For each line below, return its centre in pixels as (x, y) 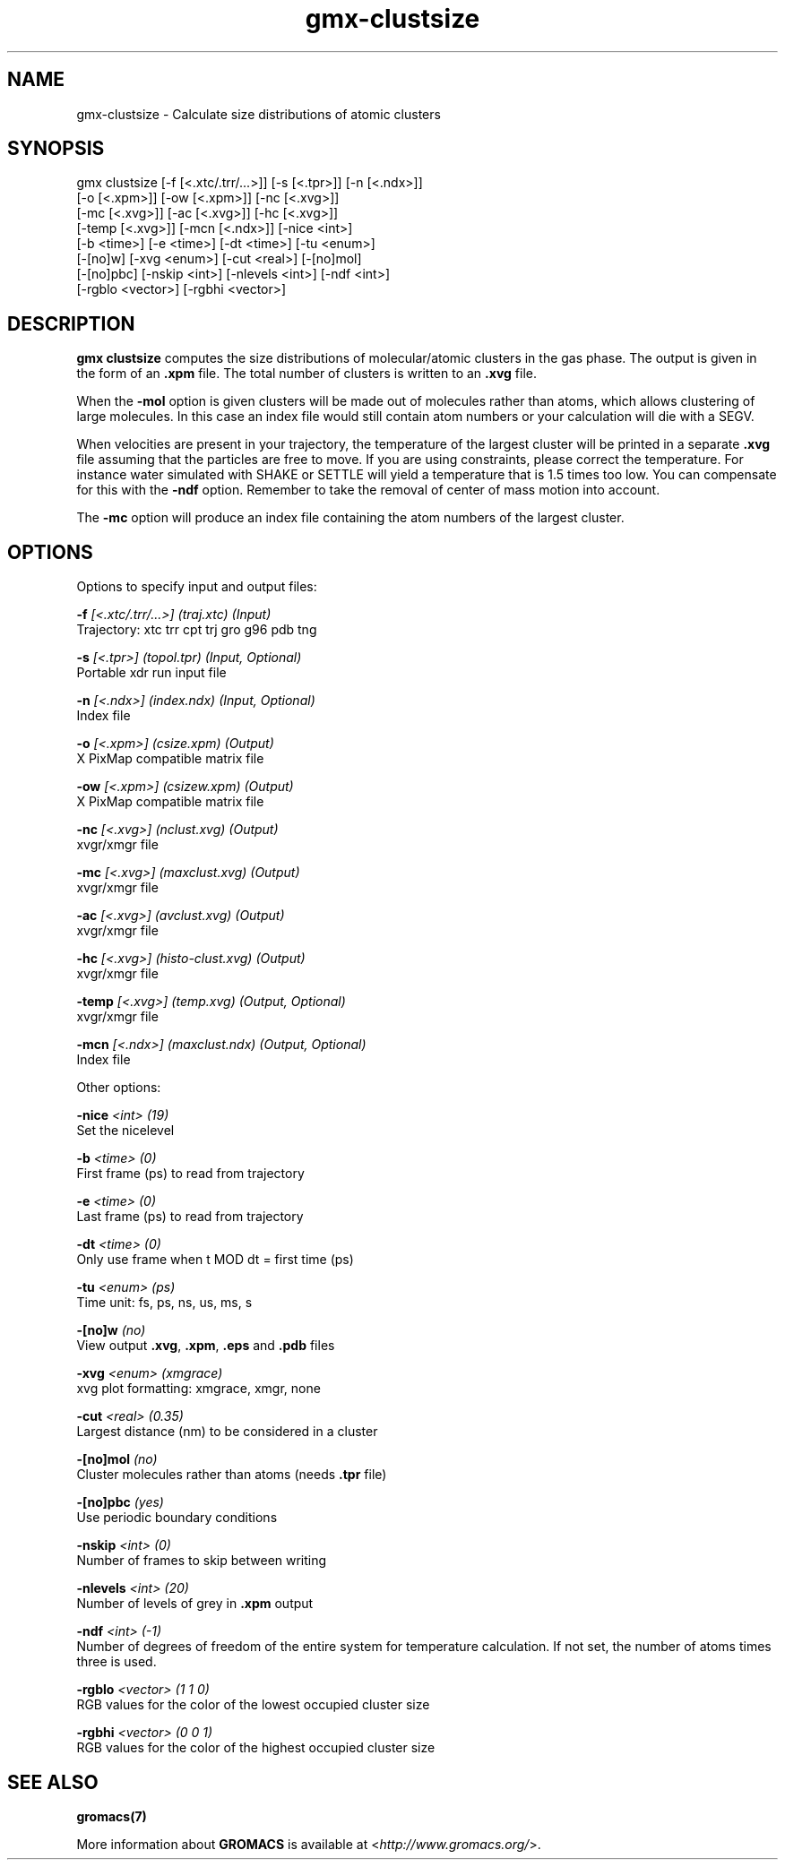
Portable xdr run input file (151, 673)
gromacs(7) (112, 1816)
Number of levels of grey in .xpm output (195, 1604)
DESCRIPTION (71, 323)
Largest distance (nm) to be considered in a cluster (227, 1432)
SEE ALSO (53, 1782)
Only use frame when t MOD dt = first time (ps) (215, 1260)
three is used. (116, 1662)
